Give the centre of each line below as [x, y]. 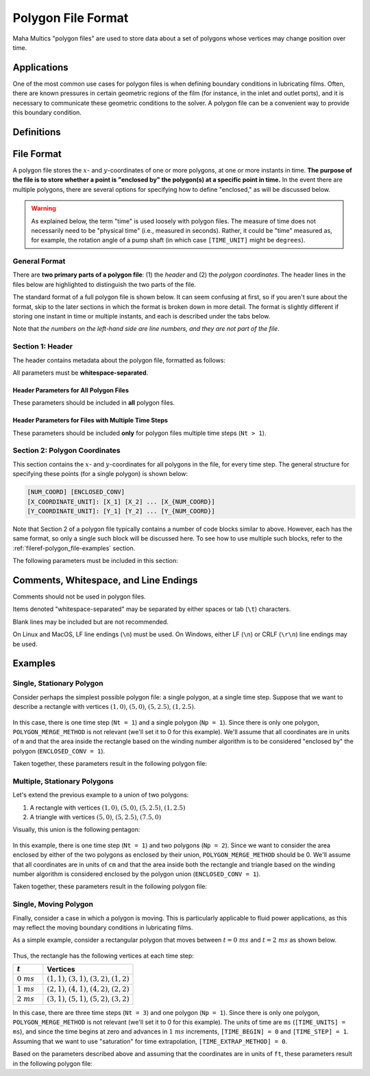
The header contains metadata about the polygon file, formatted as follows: [119, 360]
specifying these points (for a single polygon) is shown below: [100, 474]
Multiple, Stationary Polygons [63, 781]
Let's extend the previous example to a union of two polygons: [101, 795]
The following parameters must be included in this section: [95, 561]
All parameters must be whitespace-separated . [81, 373]
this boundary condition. [47, 112]
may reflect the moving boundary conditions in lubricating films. [103, 927]
